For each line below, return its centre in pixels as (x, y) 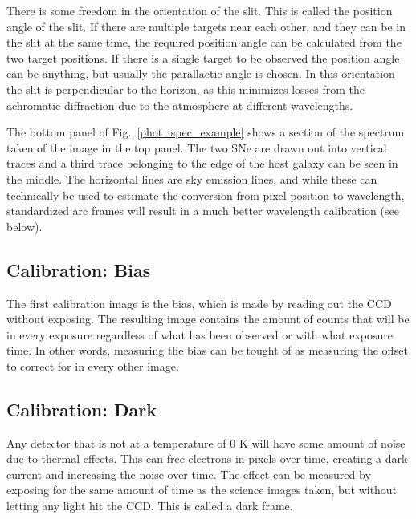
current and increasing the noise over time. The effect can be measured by (189, 474)
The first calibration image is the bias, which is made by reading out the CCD (199, 303)
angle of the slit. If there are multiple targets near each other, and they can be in (206, 26)
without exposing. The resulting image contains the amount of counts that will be (208, 319)
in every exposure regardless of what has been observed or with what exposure (200, 334)
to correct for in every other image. (93, 365)
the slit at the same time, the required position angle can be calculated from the (204, 42)
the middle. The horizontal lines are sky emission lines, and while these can (192, 178)
